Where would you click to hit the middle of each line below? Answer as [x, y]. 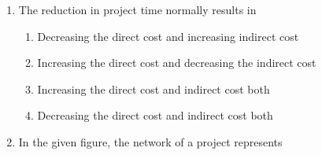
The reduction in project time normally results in [137, 9]
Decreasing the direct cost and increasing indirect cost [168, 36]
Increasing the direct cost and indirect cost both [154, 89]
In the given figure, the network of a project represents [150, 141]
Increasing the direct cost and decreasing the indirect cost [177, 63]
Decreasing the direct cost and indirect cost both [155, 115]
